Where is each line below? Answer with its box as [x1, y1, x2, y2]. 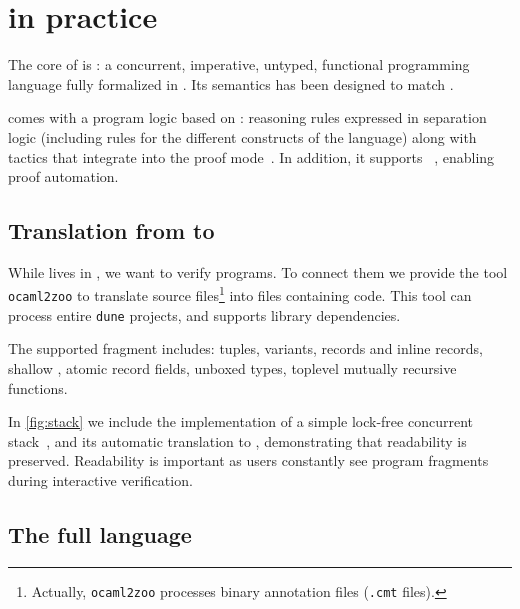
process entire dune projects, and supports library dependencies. [8, 304, 401, 325]
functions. [8, 377, 68, 398]
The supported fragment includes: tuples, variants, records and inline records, [8, 338, 483, 359]
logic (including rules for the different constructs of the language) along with [8, 126, 477, 147]
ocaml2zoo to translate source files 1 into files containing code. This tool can [8, 282, 472, 306]
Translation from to [8, 215, 215, 246]
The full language [8, 519, 192, 549]
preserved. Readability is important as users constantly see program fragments [8, 450, 489, 471]
